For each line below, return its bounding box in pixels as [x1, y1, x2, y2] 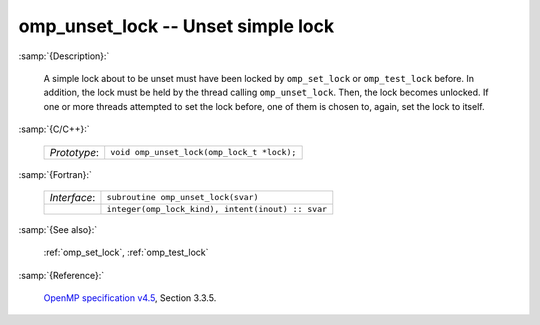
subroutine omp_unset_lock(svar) [106, 192, 259, 203]
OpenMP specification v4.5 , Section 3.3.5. [43, 292, 217, 304]
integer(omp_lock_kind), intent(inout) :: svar [106, 203, 328, 214]
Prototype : [49, 145, 100, 159]
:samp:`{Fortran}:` [18, 168, 92, 180]
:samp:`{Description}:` [18, 50, 110, 62]
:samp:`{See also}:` [18, 223, 98, 235]
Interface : [49, 190, 96, 204]
